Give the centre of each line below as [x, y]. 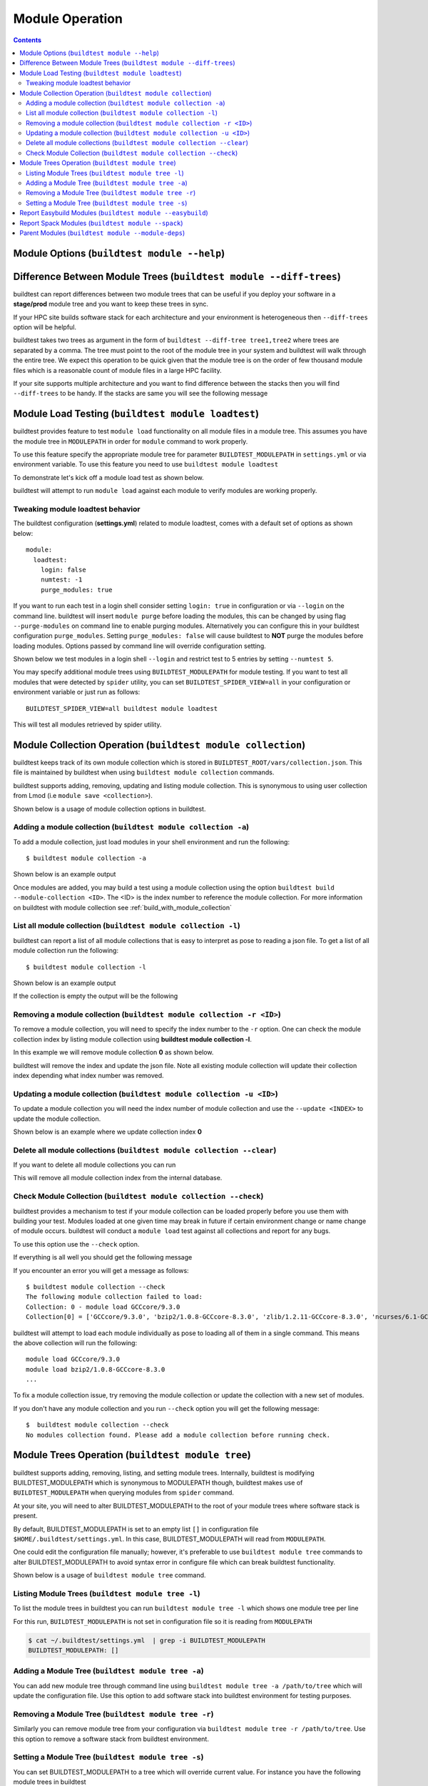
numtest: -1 [61, 580]
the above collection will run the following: [75, 1342]
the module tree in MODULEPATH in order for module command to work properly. [131, 441]
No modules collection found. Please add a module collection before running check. [178, 1435]
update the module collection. [57, 1119]
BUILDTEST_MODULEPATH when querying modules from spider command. [124, 1492]
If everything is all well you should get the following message [103, 1257]
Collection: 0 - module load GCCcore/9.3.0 [103, 1307]
